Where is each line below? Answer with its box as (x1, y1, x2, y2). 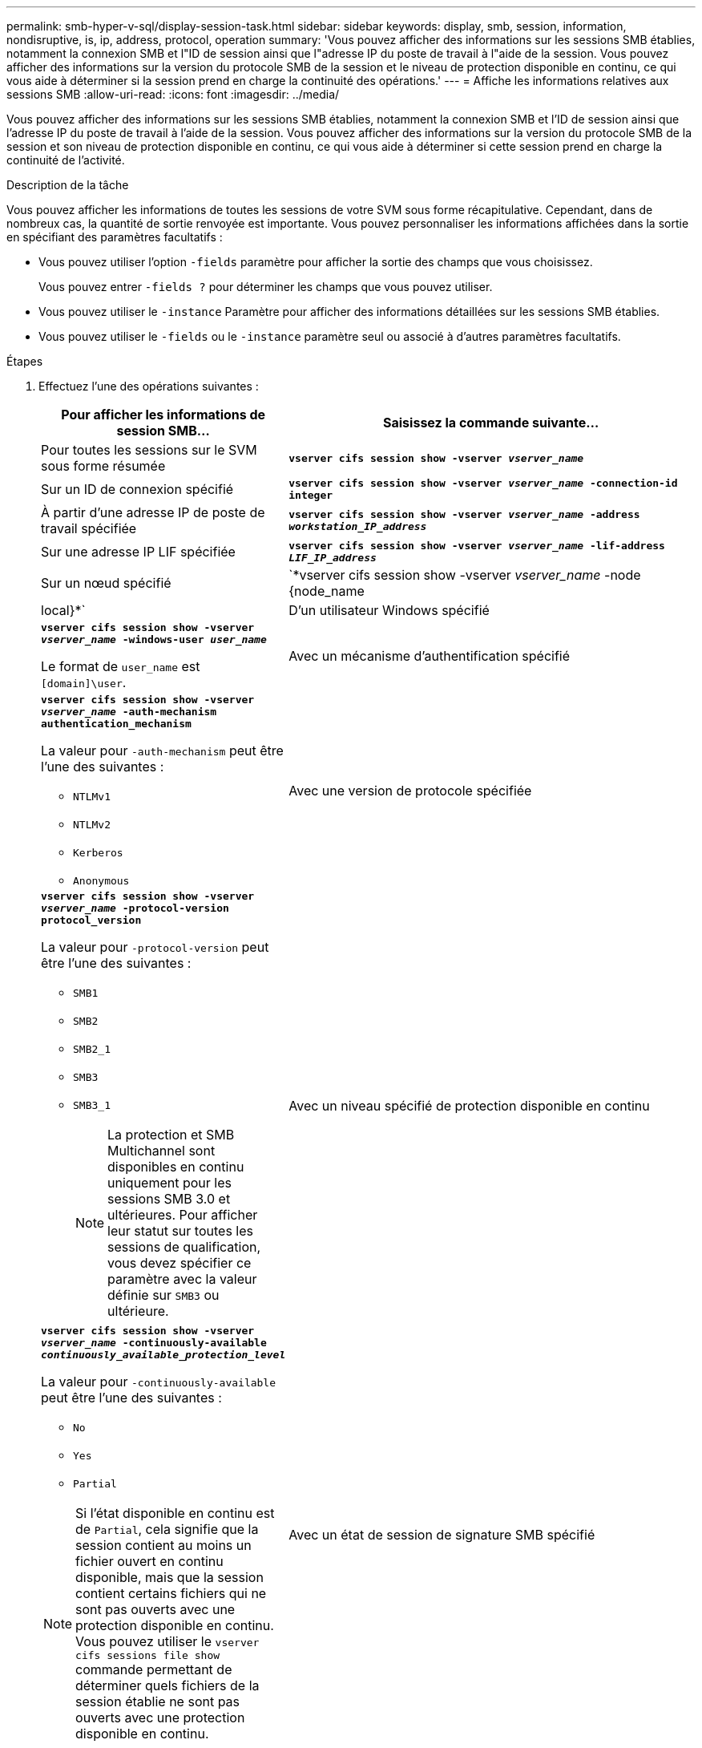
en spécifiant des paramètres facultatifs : (6, 230, 223, 244)
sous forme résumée (41, 458, 166, 474)
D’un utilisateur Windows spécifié (288, 602, 490, 618)
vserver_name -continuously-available (41, 1337, 267, 1349)
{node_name (288, 583, 365, 599)
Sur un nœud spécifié (41, 575, 171, 591)
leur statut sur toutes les (107, 1223, 253, 1239)
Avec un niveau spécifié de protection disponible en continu (288, 1098, 650, 1114)
